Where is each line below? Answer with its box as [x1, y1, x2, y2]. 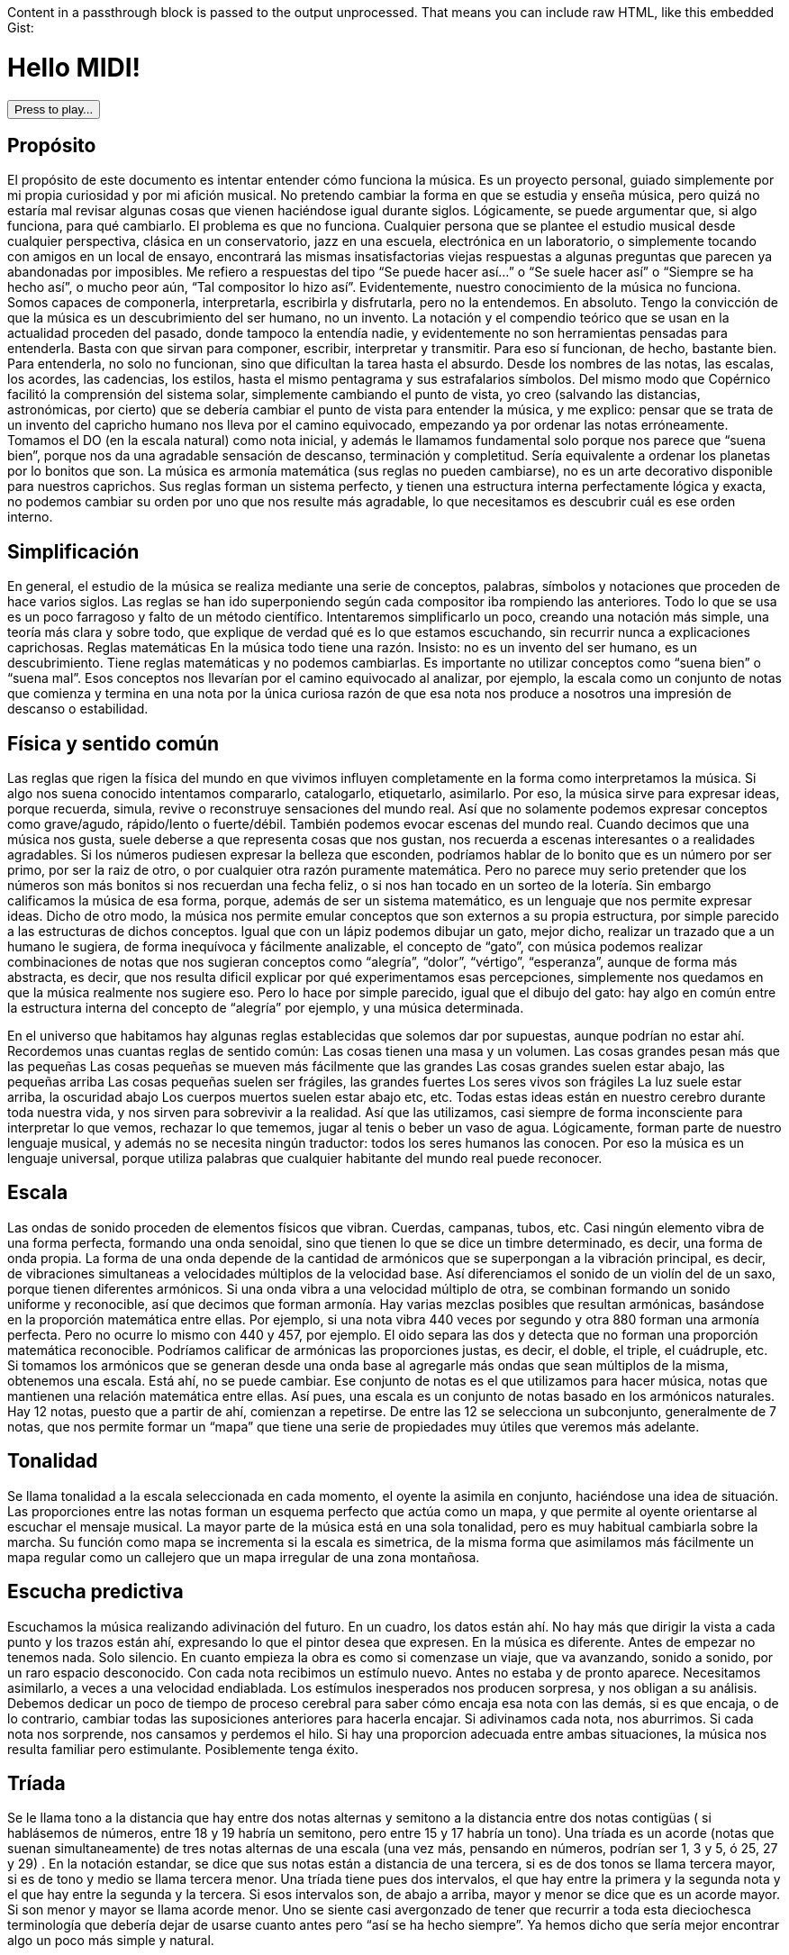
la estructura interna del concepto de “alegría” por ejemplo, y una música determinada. [7, 1000, 524, 1016]
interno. [7, 509, 53, 525]
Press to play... [14, 102, 94, 116]
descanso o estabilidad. [7, 701, 149, 717]
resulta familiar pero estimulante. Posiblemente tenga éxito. [7, 1741, 358, 1757]
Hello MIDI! [7, 51, 141, 83]
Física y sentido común [7, 732, 220, 755]
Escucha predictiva [7, 1580, 184, 1604]
